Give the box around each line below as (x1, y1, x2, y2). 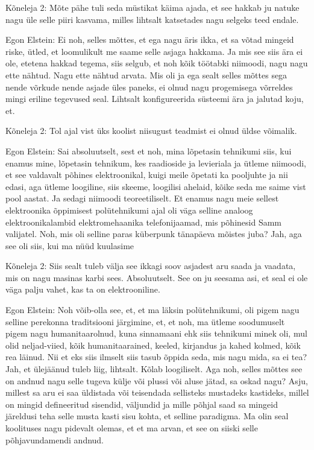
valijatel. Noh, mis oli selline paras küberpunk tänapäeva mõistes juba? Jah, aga (5, 227, 302, 240)
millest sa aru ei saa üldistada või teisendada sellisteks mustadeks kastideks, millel (5, 386, 309, 399)
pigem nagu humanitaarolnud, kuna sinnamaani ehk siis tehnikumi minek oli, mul (5, 327, 307, 340)
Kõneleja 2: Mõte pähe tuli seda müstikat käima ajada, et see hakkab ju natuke (5, 1, 300, 13)
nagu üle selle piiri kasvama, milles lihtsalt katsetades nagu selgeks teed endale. (5, 13, 299, 25)
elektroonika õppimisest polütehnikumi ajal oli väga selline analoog (5, 203, 253, 216)
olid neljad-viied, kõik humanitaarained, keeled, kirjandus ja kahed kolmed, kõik (5, 338, 301, 351)
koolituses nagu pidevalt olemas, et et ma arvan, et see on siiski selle (5, 422, 258, 434)
